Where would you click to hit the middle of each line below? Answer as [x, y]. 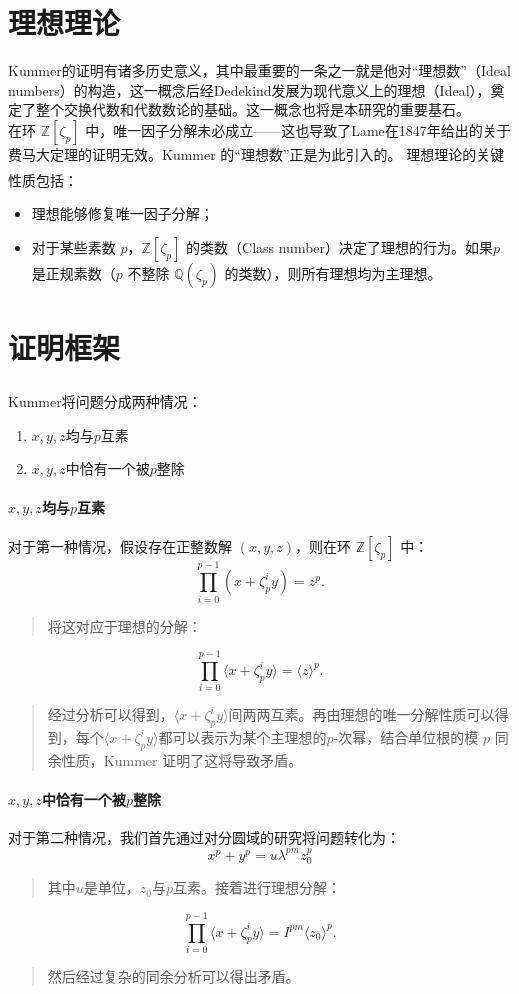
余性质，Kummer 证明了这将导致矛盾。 [175, 759]
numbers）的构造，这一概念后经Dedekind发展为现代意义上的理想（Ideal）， [249, 89]
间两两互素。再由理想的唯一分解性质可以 [361, 714]
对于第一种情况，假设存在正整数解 [120, 546]
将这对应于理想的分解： [124, 625]
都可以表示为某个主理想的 [242, 737]
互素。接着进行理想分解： [257, 887]
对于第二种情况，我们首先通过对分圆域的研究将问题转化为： [204, 837]
